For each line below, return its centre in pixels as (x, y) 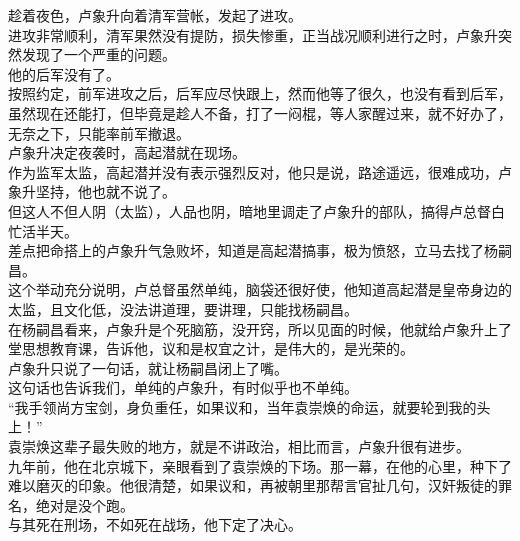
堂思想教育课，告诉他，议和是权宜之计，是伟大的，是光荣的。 (211, 348)
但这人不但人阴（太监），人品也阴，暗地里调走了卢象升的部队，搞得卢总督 (249, 210)
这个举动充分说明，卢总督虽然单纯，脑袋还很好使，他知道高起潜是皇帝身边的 (260, 289)
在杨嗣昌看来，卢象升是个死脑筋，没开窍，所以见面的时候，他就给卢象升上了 (260, 328)
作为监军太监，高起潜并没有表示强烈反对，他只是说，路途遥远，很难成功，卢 (260, 171)
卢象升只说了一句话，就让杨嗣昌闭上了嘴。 (148, 367)
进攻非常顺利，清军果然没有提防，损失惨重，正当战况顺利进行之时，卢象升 (253, 34)
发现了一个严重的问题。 (98, 54)
